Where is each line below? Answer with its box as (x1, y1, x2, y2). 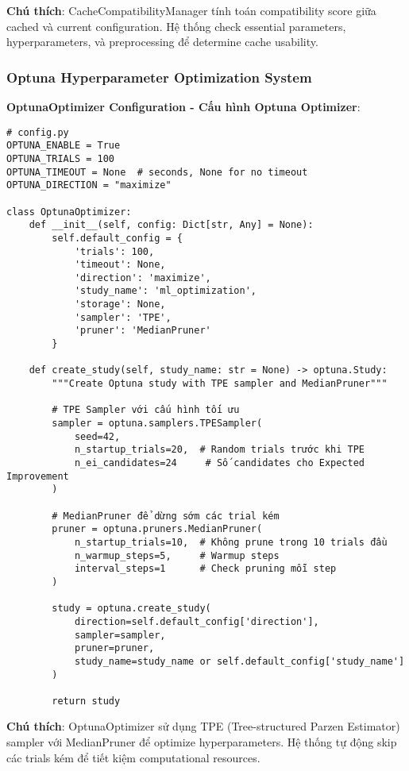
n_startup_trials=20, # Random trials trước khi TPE (74, 444, 365, 456)
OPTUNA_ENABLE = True (6, 140, 121, 152)
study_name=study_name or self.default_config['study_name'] (74, 655, 405, 667)
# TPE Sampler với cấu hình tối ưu (52, 404, 240, 416)
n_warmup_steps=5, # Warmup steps (74, 549, 280, 561)
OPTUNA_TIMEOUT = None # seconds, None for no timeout (6, 166, 308, 178)
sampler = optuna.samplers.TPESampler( (52, 418, 263, 430)
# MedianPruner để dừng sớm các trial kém (52, 510, 280, 522)
